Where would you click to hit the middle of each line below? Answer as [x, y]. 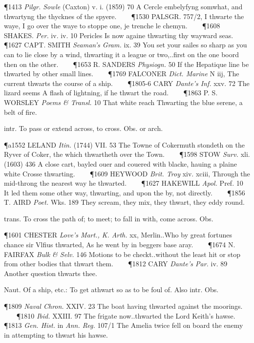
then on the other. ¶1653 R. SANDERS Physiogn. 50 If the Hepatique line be [127, 64]
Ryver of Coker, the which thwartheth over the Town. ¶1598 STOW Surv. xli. [127, 154]
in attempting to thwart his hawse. [56, 334]
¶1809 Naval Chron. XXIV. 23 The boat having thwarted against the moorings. [123, 306]
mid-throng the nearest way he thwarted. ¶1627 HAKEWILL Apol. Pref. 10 [124, 183]
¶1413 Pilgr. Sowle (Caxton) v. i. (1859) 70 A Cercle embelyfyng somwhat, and [123, 6]
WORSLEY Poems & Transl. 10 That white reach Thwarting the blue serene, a [123, 102]
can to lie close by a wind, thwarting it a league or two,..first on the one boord [121, 54]
